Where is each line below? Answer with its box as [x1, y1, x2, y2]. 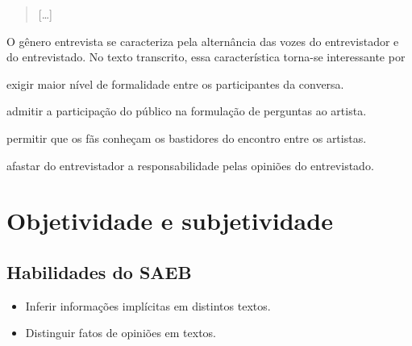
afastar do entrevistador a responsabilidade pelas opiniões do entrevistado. [6, 156, 374, 173]
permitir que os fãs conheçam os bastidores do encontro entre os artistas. [6, 129, 367, 146]
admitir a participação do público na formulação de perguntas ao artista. [6, 102, 367, 119]
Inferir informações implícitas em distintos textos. [25, 297, 271, 314]
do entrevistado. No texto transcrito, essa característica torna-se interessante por [6, 48, 406, 65]
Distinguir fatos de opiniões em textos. [25, 324, 217, 341]
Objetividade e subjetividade [6, 204, 333, 237]
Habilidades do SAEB [6, 259, 192, 284]
